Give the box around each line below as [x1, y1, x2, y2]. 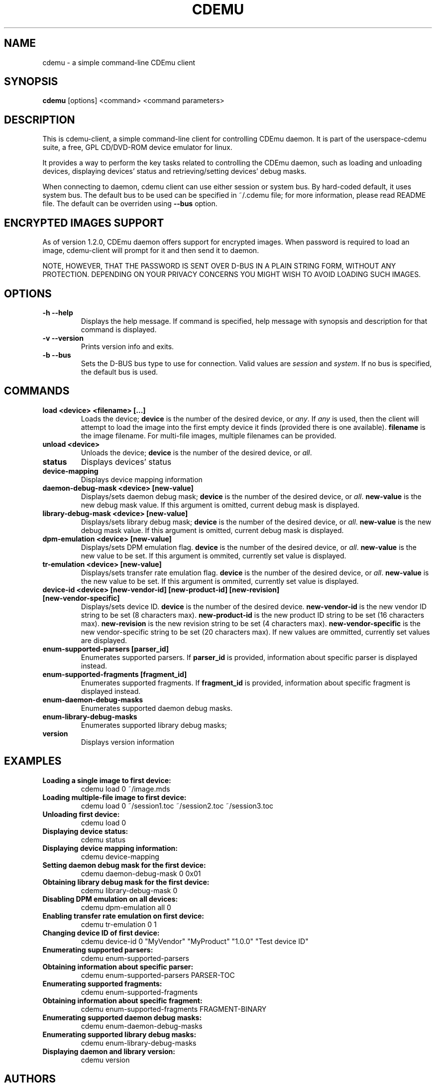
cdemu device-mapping [81, 852, 159, 861]
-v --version [42, 333, 84, 342]
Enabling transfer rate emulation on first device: [42, 911, 204, 920]
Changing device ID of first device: [42, 928, 160, 937]
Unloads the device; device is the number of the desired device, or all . [81, 448, 312, 457]
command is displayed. [81, 325, 157, 334]
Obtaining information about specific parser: [42, 962, 194, 971]
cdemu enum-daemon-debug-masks [81, 1021, 203, 1030]
